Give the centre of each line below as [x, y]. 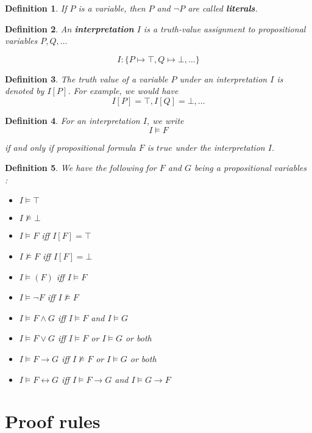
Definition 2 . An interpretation [69, 28]
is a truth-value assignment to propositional [225, 28]
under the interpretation [220, 147]
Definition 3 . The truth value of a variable [87, 78]
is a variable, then [112, 8]
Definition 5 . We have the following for [81, 168]
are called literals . [223, 8]
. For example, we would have [123, 91]
